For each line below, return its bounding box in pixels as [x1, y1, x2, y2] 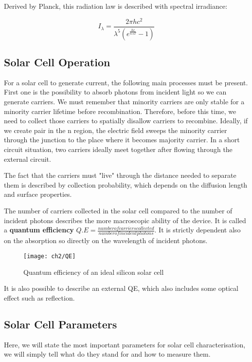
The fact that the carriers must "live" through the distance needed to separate [4, 170, 236, 180]
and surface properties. [4, 189, 72, 199]
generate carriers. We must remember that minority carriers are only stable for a [4, 96, 245, 106]
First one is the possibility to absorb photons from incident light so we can [4, 87, 227, 97]
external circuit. [4, 153, 51, 164]
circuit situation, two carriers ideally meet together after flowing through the [4, 144, 233, 154]
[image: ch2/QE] [23, 253, 76, 260]
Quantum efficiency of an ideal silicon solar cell [23, 267, 164, 277]
